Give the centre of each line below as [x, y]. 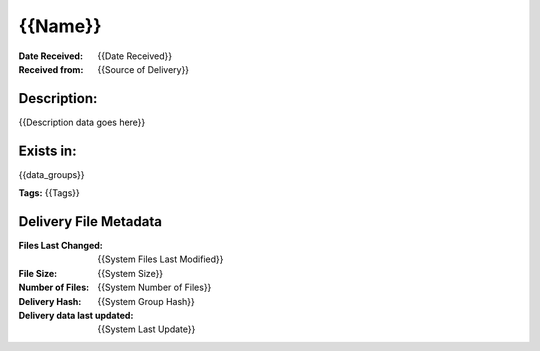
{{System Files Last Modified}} [160, 259]
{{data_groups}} [51, 174]
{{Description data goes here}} [82, 122]
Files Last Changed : [61, 246]
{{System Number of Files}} [154, 287]
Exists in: [47, 150]
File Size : [38, 273]
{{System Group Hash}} [146, 301]
